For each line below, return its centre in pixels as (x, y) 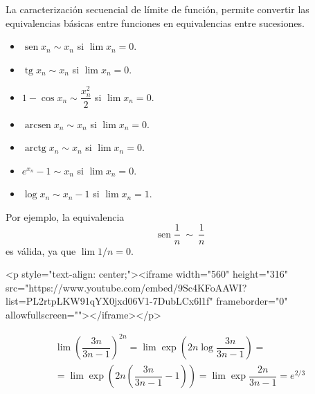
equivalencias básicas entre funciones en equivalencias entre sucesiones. (155, 23)
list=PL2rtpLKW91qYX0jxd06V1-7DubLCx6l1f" (109, 301)
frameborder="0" (252, 301)
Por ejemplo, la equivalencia (65, 216)
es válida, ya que (41, 250)
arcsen (38, 125)
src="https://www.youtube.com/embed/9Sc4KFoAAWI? (126, 287)
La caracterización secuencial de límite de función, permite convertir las (157, 9)
